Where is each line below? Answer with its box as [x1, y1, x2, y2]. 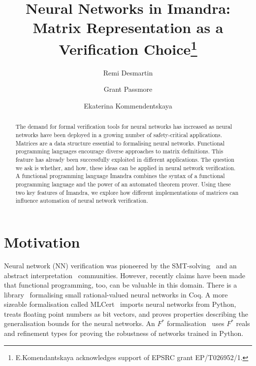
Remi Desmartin [103, 67, 153, 77]
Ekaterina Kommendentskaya [84, 101, 172, 111]
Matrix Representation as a [32, 17, 224, 37]
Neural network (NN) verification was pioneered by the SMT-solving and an [4, 260, 237, 270]
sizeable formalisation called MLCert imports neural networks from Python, [4, 299, 236, 309]
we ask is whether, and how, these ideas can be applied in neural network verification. [15, 163, 236, 172]
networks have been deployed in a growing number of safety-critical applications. [15, 131, 222, 139]
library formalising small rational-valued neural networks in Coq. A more [4, 289, 228, 299]
